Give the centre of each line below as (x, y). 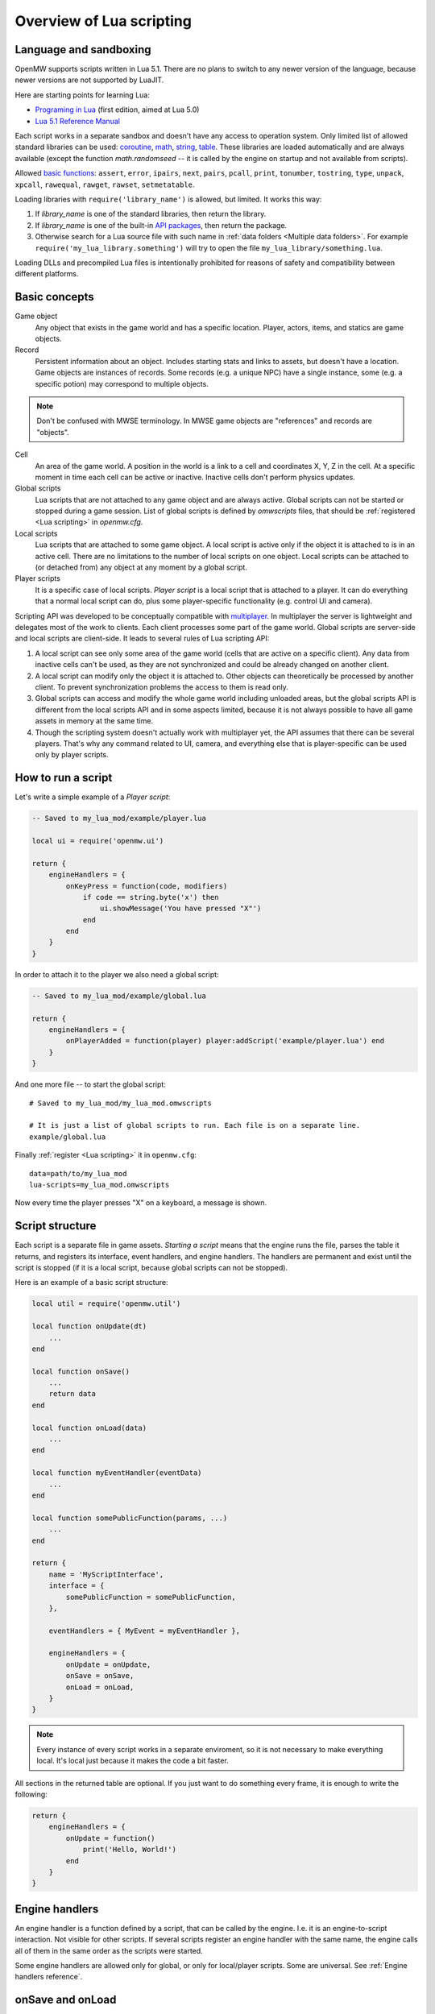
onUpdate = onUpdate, (108, 1664)
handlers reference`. (49, 1977)
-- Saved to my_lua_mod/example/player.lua (119, 818)
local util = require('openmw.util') (106, 1304)
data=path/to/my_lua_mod (78, 1173)
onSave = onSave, (100, 1676)
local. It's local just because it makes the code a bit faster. (133, 1761)
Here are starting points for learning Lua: (83, 95)
